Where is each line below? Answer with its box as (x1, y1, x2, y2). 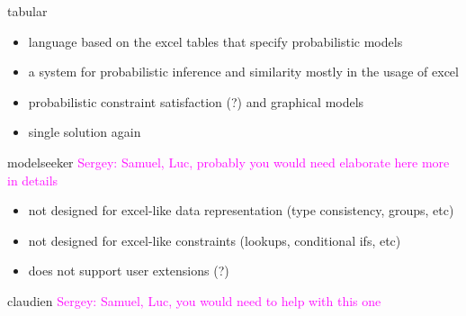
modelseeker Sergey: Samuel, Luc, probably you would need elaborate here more (7, 152, 450, 171)
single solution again (28, 122, 141, 141)
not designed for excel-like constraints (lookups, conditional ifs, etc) (28, 230, 401, 249)
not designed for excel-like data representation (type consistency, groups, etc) (28, 201, 454, 220)
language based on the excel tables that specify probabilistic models (28, 32, 403, 50)
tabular (7, 2, 48, 20)
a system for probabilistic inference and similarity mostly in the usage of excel (28, 62, 459, 81)
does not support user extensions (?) (28, 261, 229, 280)
